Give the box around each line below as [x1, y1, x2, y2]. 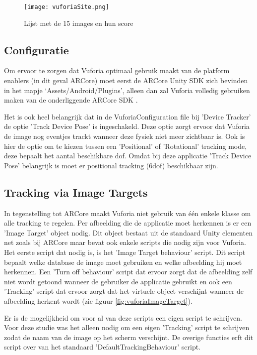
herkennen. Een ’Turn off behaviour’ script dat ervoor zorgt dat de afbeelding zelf [4, 266, 253, 277]
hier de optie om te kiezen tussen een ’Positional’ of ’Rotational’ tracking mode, [4, 140, 247, 151]
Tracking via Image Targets [4, 184, 148, 200]
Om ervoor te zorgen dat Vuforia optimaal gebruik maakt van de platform [4, 65, 230, 76]
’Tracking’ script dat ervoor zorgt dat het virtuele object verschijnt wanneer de [4, 286, 244, 296]
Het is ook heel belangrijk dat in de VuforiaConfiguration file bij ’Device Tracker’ [4, 111, 251, 121]
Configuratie [4, 42, 69, 57]
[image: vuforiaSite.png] [24, 3, 109, 10]
